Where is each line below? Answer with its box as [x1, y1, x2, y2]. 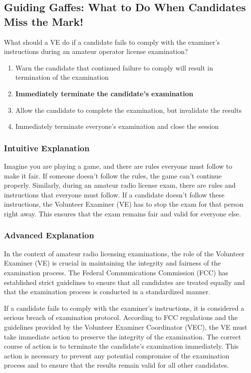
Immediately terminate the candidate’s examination [15, 88, 194, 98]
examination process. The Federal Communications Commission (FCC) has [4, 267, 228, 277]
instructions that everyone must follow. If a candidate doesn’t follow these [4, 189, 225, 199]
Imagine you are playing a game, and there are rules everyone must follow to [4, 160, 233, 171]
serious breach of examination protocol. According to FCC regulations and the [4, 312, 238, 322]
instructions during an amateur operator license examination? [4, 46, 188, 56]
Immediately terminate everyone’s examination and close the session [15, 121, 219, 131]
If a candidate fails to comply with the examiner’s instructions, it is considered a [4, 302, 245, 313]
